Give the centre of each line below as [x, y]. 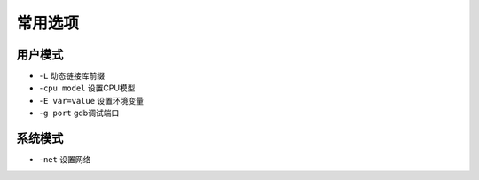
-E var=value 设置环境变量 [91, 100]
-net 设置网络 [65, 160]
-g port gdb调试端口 [79, 113]
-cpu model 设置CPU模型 [87, 88]
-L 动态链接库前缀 [72, 76]
